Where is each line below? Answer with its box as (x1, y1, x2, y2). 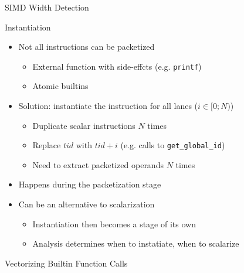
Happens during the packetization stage (18, 178, 161, 190)
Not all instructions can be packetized (18, 40, 155, 53)
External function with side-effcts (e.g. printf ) (32, 60, 202, 72)
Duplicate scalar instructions (32, 119, 135, 131)
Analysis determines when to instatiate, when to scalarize (32, 237, 239, 250)
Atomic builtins (32, 80, 89, 92)
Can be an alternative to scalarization (18, 198, 155, 210)
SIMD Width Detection (5, 1, 89, 13)
